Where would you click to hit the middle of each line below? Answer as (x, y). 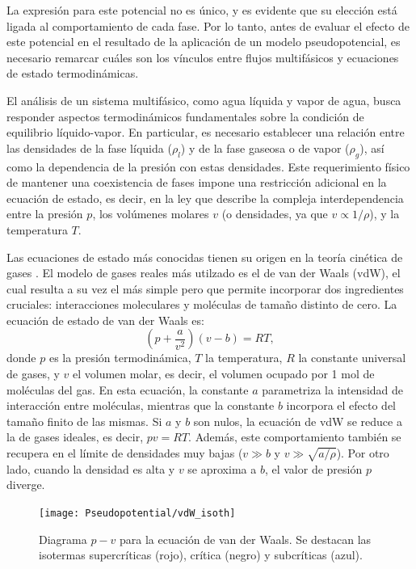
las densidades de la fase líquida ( (89, 148)
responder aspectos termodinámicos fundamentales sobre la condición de (185, 116)
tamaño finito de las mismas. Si (84, 421)
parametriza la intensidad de (333, 389)
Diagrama (63, 539)
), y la (384, 214)
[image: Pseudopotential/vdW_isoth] (137, 513)
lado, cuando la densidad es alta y (91, 468)
